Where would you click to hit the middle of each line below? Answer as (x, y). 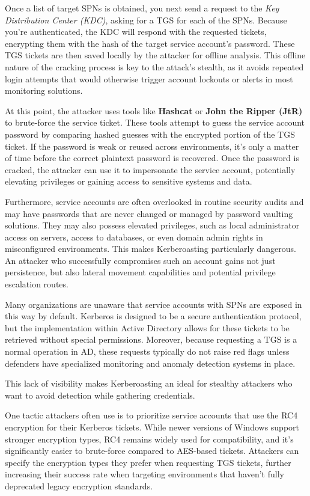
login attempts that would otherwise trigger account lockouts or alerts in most (149, 78)
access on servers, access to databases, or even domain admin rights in (134, 237)
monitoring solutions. (44, 90)
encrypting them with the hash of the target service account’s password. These (150, 43)
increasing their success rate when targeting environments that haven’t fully (144, 474)
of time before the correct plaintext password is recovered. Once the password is (152, 158)
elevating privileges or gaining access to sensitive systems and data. (129, 181)
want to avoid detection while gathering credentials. (100, 395)
